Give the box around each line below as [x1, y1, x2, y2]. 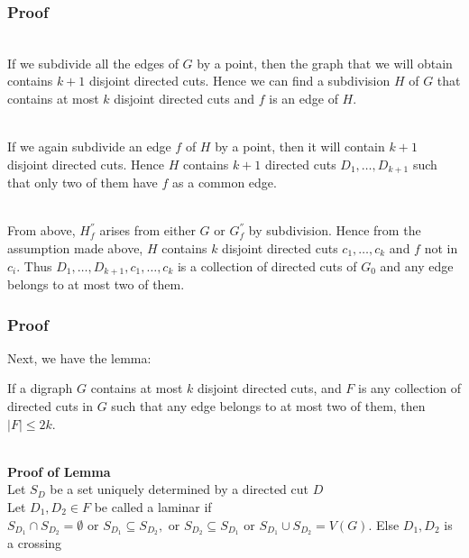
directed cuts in [7, 397, 94, 416]
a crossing [7, 534, 62, 553]
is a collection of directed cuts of [177, 256, 357, 275]
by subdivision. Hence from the [248, 221, 421, 240]
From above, [7, 221, 76, 240]
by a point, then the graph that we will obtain [197, 53, 453, 72]
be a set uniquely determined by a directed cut [50, 480, 309, 499]
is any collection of [358, 379, 462, 398]
